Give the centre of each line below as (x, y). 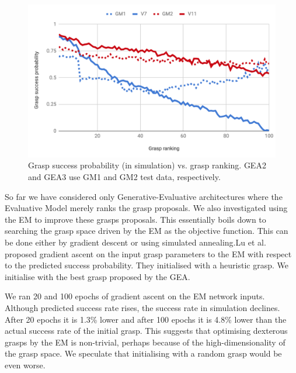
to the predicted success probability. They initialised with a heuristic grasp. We (147, 265)
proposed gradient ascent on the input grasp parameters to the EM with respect (148, 253)
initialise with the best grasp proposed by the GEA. (97, 276)
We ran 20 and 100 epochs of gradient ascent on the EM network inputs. (135, 296)
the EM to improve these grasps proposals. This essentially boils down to (135, 219)
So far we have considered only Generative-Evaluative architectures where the (144, 196)
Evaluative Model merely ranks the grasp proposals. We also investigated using (146, 208)
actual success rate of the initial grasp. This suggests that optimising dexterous (146, 331)
